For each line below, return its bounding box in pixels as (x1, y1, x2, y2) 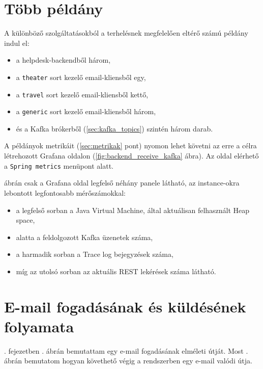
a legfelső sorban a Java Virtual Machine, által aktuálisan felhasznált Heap (16, 204, 250, 215)
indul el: (4, 37, 30, 48)
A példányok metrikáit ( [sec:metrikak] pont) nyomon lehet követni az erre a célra (4, 140, 257, 151)
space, (16, 215, 35, 225)
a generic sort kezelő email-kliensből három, (16, 106, 156, 117)
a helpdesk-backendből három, (16, 55, 111, 65)
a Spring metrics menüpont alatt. (4, 160, 113, 171)
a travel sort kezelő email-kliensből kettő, (16, 89, 149, 99)
